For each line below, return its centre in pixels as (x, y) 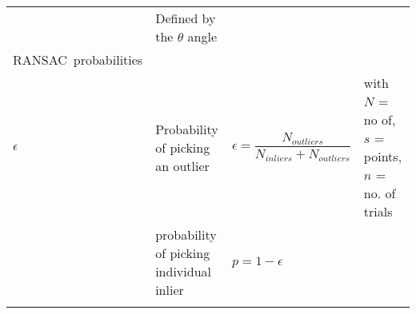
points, (383, 156)
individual (183, 271)
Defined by (186, 18)
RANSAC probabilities (78, 60)
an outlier (182, 165)
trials (378, 211)
